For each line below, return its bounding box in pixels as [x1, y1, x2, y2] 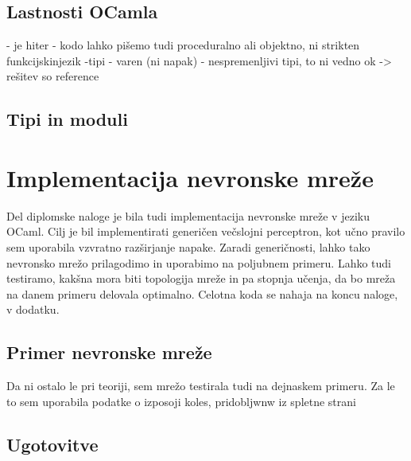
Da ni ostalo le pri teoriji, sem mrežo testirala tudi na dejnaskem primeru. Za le [6, 377, 395, 394]
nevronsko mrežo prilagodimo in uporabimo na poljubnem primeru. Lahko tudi [6, 254, 391, 271]
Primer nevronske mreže [6, 340, 212, 365]
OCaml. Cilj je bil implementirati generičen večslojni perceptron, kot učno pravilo [6, 223, 405, 240]
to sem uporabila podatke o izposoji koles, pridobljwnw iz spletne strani [6, 393, 356, 409]
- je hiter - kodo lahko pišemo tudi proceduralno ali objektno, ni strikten [6, 37, 360, 53]
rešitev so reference [6, 68, 99, 84]
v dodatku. [6, 301, 60, 318]
